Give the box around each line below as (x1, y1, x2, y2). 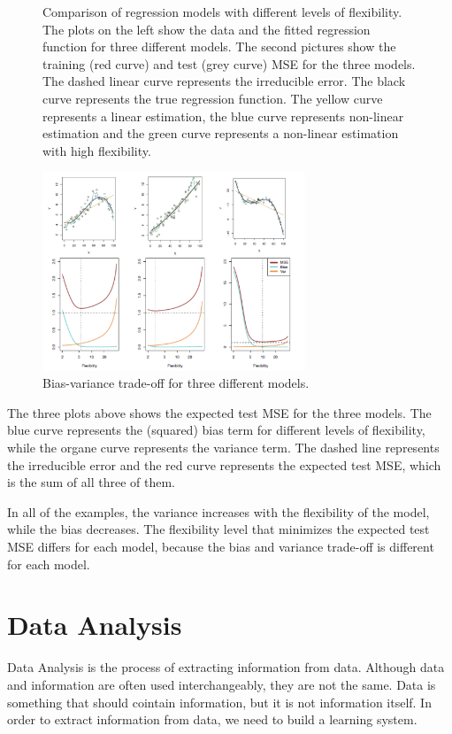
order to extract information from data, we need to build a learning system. (7, 710, 418, 729)
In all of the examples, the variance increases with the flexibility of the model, (7, 502, 430, 521)
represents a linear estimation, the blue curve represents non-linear (42, 106, 404, 125)
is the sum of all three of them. (7, 473, 175, 491)
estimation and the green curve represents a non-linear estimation (42, 124, 399, 143)
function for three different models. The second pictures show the (42, 37, 396, 56)
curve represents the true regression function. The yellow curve (42, 89, 383, 107)
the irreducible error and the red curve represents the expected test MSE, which (7, 455, 441, 474)
